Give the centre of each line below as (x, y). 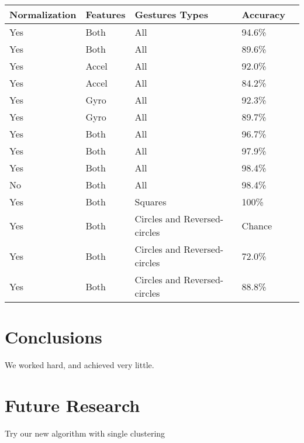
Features (106, 14)
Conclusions (53, 337)
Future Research (72, 405)
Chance (257, 225)
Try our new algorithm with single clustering (85, 433)
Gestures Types (171, 14)
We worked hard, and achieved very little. (80, 365)
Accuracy (263, 14)
